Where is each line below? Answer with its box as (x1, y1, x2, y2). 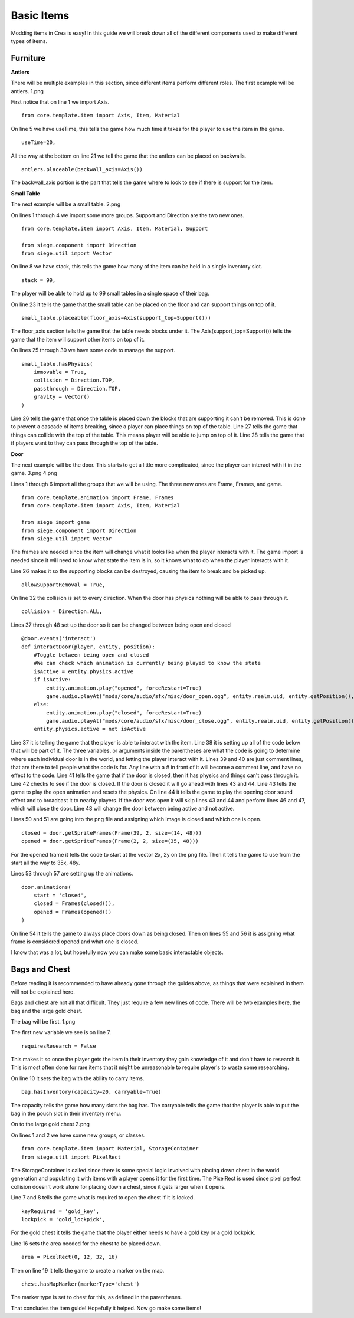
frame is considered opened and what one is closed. (11, 938, 139, 945)
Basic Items (11, 9, 70, 22)
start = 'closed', (33, 892, 87, 899)
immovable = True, (33, 369, 87, 375)
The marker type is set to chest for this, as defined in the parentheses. (11, 1294, 182, 1301)
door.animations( (21, 884, 71, 890)
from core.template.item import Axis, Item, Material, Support (21, 225, 208, 232)
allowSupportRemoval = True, (21, 581, 106, 588)
